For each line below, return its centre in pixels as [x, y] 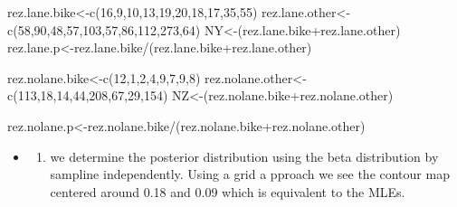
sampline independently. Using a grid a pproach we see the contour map [250, 174]
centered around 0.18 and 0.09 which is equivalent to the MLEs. [228, 191]
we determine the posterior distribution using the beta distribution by [244, 156]
